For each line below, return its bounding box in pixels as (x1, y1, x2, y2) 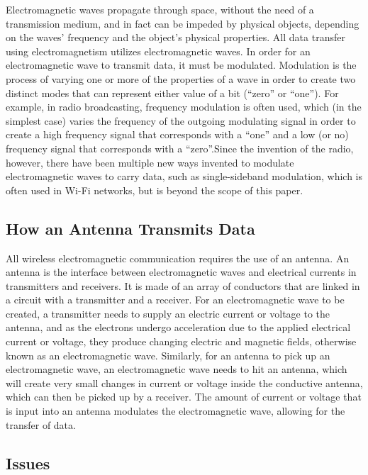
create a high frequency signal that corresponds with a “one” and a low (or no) (6, 127, 349, 142)
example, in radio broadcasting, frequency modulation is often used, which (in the (6, 99, 362, 114)
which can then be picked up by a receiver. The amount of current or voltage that (6, 389, 362, 404)
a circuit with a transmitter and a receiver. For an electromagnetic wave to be (6, 292, 345, 307)
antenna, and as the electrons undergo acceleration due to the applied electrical (6, 320, 351, 335)
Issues (6, 452, 50, 474)
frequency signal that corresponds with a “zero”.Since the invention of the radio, (6, 140, 354, 155)
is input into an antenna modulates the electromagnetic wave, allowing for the (6, 403, 345, 418)
